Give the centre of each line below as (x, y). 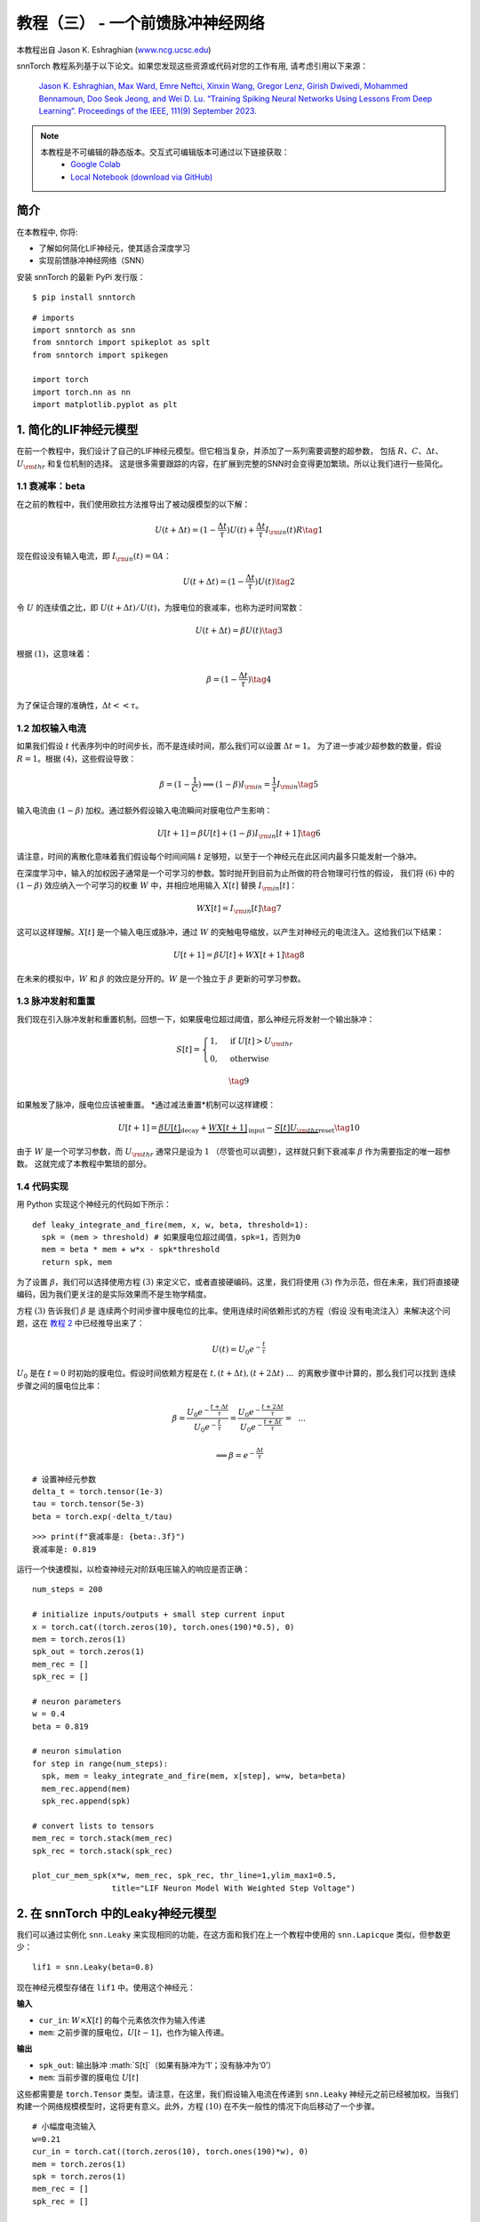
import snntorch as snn (84, 330)
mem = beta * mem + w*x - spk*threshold (131, 1250)
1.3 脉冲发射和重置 (56, 1002)
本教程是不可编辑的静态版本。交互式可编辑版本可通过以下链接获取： (165, 152)
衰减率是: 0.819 (64, 1549)
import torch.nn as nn (82, 392)
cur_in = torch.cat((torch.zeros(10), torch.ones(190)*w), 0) (171, 2152)
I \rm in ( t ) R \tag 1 (294, 531)
